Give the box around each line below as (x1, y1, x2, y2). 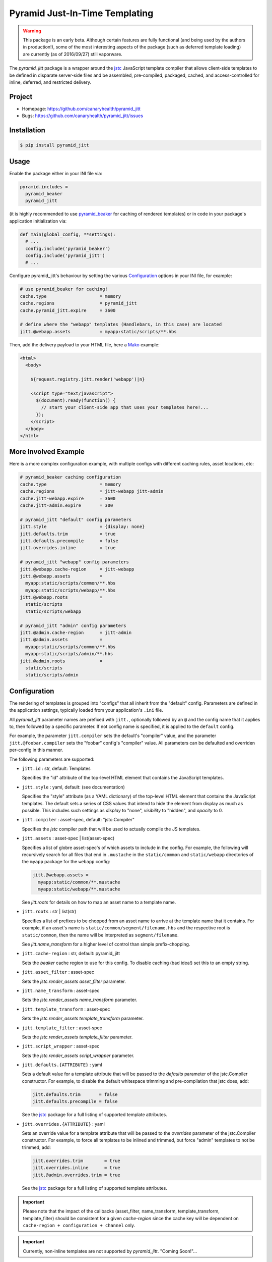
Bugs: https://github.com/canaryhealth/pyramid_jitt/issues (22, 113, 144, 119)
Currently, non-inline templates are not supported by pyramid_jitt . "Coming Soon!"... (23, 1248, 197, 1254)
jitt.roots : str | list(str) (22, 909, 77, 915)
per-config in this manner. (9, 747, 63, 753)
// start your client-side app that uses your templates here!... (41, 404, 209, 410)
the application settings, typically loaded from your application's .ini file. (9, 707, 164, 713)
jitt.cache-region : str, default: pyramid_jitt (22, 951, 120, 957)
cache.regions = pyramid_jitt (20, 300, 137, 306)
